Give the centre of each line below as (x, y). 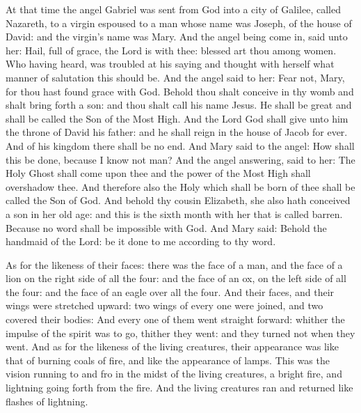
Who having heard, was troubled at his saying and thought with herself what (170, 64)
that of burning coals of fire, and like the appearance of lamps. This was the (168, 360)
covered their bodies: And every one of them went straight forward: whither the (175, 319)
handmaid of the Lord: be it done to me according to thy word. (141, 241)
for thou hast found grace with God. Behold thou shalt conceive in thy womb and (180, 91)
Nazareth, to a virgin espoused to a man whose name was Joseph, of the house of (179, 23)
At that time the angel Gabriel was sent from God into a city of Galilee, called (173, 9)
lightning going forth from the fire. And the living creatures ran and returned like (179, 388)
